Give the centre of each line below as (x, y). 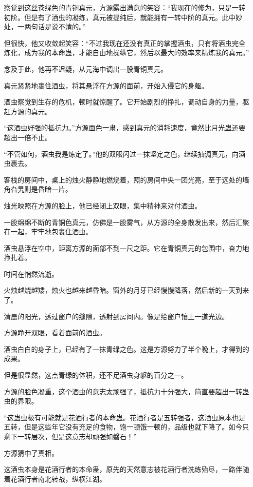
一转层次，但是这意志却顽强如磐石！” (77, 436)
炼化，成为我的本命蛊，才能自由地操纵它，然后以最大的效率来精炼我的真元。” (126, 52)
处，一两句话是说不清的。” (45, 27)
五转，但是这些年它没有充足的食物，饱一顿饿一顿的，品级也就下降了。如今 (123, 427)
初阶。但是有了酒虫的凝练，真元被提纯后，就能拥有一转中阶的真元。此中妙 (123, 17)
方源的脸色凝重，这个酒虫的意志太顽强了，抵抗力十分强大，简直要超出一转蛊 (126, 391)
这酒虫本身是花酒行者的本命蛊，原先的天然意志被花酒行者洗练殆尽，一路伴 (123, 469)
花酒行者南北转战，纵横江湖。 (58, 478)
